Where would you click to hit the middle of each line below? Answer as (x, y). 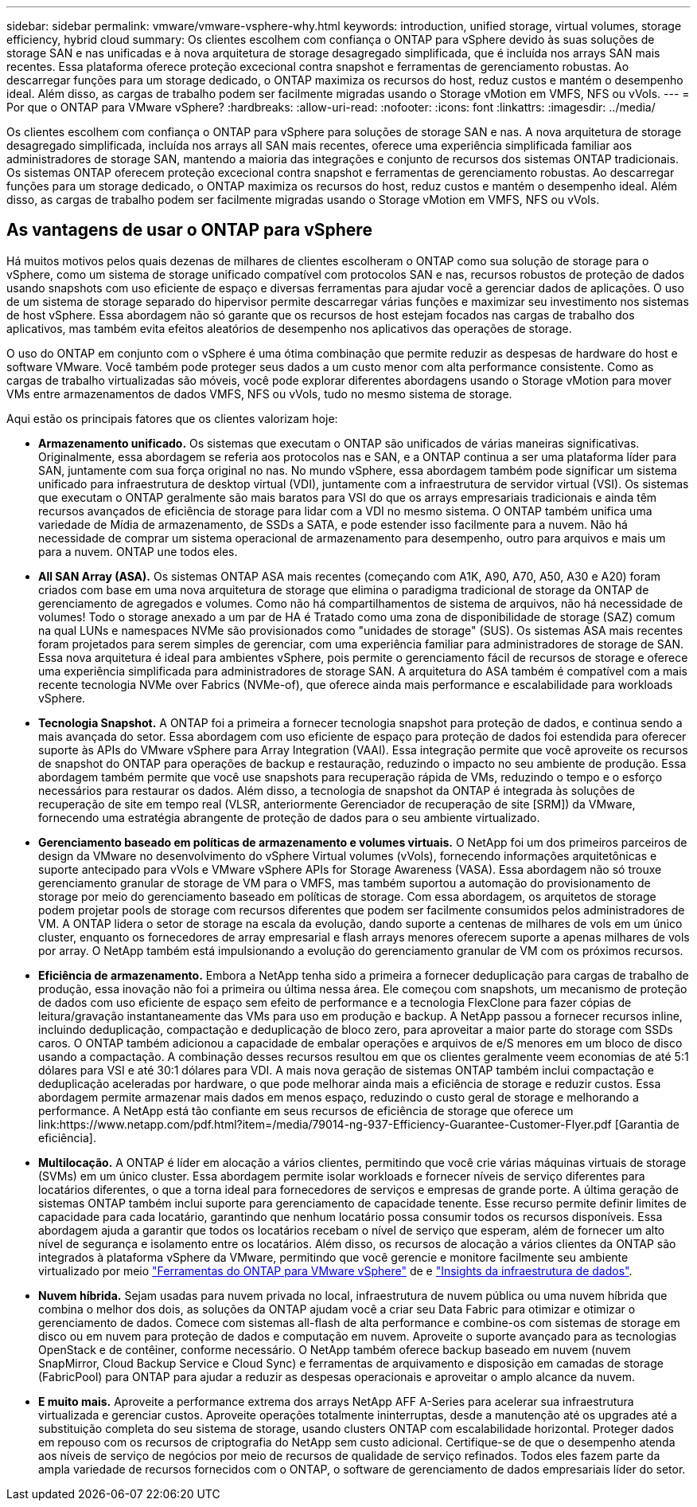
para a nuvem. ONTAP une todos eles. (138, 551)
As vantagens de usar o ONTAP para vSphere (189, 230)
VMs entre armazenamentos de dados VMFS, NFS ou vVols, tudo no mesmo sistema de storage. (259, 393)
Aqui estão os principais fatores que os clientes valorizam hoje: (172, 418)
